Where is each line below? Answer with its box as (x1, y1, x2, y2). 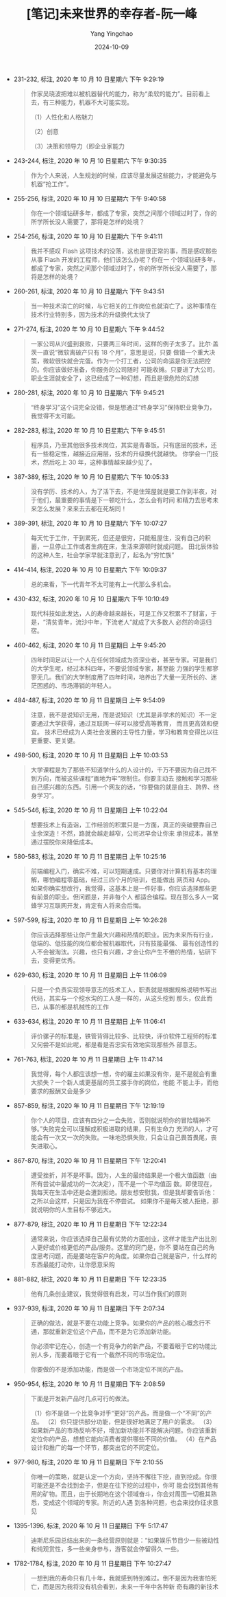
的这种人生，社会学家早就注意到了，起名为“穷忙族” (30, 550, 175, 559)
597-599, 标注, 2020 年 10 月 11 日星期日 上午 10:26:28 (13, 915, 168, 924)
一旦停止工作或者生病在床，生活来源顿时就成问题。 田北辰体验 (42, 542, 219, 550)
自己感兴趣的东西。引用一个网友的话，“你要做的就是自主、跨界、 (30, 783, 214, 791)
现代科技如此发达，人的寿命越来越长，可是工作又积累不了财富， (30, 609, 211, 617)
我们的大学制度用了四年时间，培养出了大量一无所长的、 (54, 673, 211, 681)
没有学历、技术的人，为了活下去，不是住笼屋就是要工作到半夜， (30, 487, 211, 495)
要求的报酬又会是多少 (30, 1086, 91, 1095)
